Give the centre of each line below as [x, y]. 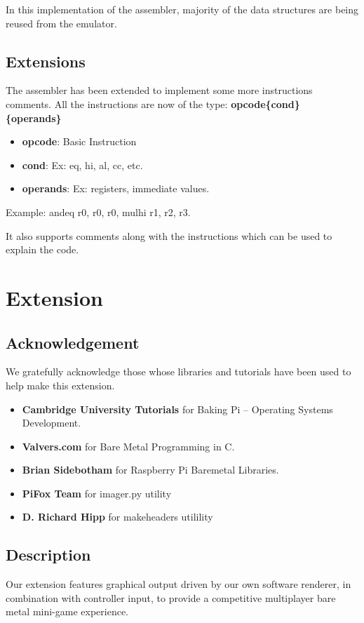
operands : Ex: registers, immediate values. [116, 188]
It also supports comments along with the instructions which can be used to [169, 235]
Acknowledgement [73, 342]
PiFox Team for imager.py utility [97, 493]
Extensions [46, 61]
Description [48, 555]
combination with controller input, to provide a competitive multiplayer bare [171, 597]
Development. [52, 423]
